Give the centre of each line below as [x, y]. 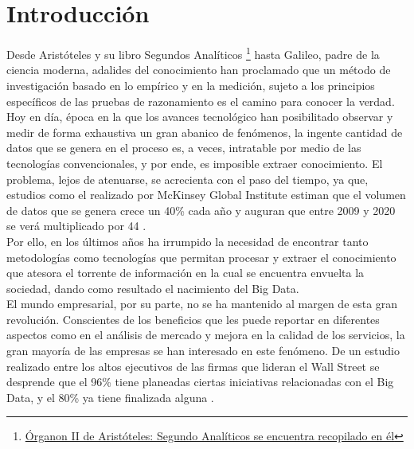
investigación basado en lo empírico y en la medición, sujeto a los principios [191, 85]
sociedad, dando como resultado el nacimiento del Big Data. [153, 288]
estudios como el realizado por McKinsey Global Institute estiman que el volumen [206, 195]
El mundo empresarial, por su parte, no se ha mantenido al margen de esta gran [202, 304]
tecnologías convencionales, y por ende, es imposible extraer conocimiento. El [195, 163]
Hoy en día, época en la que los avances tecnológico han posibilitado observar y [200, 117]
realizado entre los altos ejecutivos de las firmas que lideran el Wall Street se [193, 366]
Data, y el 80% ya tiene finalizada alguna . [110, 397]
